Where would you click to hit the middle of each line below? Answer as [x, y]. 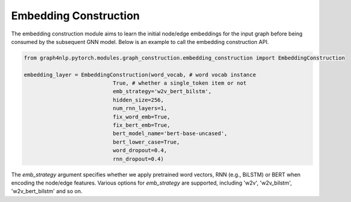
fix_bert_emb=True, [141, 125]
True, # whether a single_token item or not [179, 83]
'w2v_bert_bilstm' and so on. [47, 191]
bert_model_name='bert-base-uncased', [170, 133]
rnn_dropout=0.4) [138, 159]
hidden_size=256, [138, 100]
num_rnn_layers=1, [140, 109]
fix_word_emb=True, [141, 117]
